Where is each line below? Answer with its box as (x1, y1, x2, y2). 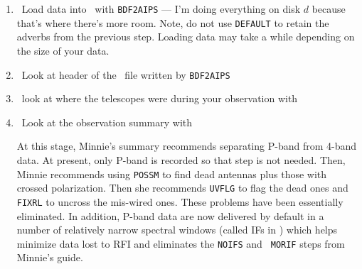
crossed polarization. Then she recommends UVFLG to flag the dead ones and (16, 180, 348, 195)
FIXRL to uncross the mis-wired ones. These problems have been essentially (16, 194, 344, 209)
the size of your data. (16, 43, 110, 57)
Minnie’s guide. (16, 250, 83, 265)
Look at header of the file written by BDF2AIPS (21, 67, 230, 82)
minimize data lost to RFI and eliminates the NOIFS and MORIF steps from (16, 236, 345, 251)
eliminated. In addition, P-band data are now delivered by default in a (16, 208, 324, 223)
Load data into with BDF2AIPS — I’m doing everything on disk (21, 1, 301, 16)
